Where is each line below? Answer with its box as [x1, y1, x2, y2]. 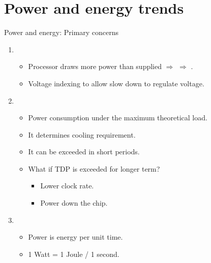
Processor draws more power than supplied [28, 61, 162, 72]
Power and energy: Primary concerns [4, 27, 119, 38]
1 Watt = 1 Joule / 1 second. [28, 248, 119, 259]
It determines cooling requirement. [28, 129, 136, 140]
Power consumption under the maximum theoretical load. [28, 112, 207, 123]
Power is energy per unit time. [28, 232, 123, 242]
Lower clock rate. [40, 180, 94, 191]
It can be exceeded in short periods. [28, 146, 140, 157]
